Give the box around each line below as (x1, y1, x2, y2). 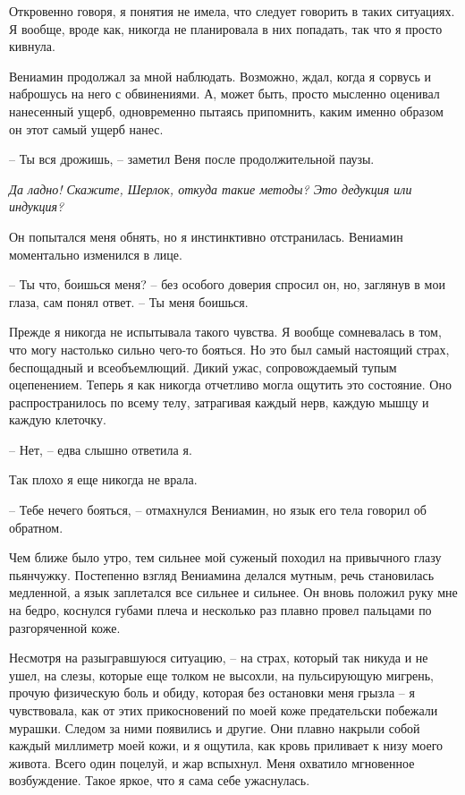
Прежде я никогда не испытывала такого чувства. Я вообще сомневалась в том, (9, 322, 442, 341)
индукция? (9, 197, 64, 216)
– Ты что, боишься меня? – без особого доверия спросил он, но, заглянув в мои (9, 275, 445, 294)
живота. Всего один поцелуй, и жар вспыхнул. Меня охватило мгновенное (9, 753, 415, 772)
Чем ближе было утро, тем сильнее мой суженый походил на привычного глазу (9, 548, 442, 567)
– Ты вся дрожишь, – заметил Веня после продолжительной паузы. (9, 150, 375, 168)
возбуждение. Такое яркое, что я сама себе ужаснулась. (9, 771, 310, 790)
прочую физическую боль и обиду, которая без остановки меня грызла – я (9, 683, 415, 702)
